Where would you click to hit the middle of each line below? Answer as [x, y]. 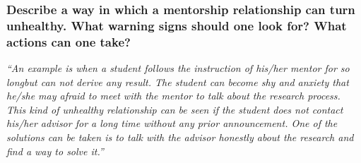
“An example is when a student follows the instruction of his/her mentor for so [178, 68]
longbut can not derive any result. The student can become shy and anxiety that [178, 81]
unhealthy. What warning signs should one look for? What [177, 25]
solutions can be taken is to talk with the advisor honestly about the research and [180, 137]
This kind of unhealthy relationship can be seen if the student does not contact [175, 109]
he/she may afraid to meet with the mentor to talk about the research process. [173, 96]
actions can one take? [69, 41]
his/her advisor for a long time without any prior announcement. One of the [172, 123]
